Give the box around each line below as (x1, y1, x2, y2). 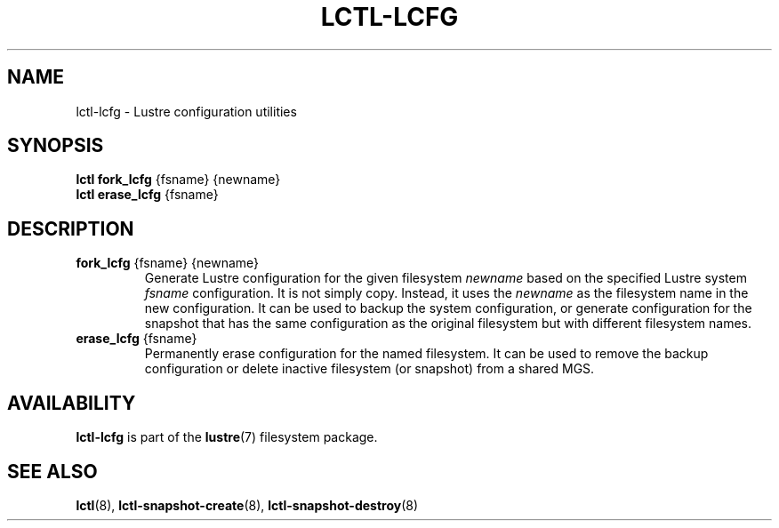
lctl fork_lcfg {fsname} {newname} (76, 172, 281, 188)
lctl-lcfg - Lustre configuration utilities (76, 103, 297, 119)
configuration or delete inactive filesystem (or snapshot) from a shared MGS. (144, 361, 595, 377)
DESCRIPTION (7, 217, 134, 240)
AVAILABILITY (7, 391, 136, 414)
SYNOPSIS (7, 134, 104, 157)
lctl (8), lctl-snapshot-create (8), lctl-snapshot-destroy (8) (76, 497, 419, 513)
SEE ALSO (7, 460, 98, 483)
